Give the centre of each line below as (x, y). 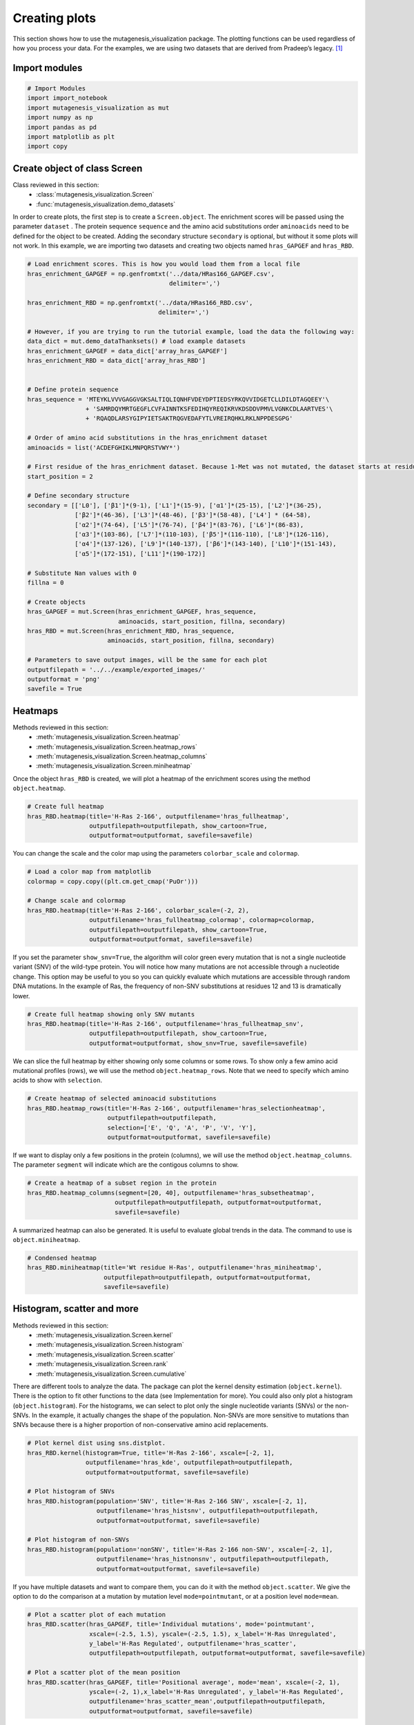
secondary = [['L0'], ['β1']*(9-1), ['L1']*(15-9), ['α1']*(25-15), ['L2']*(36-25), (175, 505)
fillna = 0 (46, 583)
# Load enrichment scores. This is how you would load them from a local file (164, 264)
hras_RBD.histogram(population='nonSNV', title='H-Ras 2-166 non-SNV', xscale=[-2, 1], (180, 1549)
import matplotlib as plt (71, 137)
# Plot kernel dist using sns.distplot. (96, 1443)
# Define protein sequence (73, 390)
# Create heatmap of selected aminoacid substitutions (122, 1098)
